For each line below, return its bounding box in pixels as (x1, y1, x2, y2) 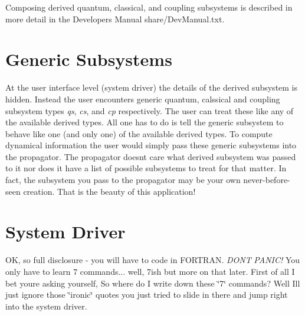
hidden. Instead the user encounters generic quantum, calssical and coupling (5, 92, 280, 105)
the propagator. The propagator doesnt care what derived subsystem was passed (5, 150, 296, 162)
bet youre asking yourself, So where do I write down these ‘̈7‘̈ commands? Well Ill (5, 277, 300, 289)
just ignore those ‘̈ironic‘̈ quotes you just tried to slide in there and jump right (5, 288, 288, 301)
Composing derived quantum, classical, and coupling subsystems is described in (5, 1, 293, 13)
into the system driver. (5, 300, 87, 312)
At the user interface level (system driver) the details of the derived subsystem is (5, 81, 298, 94)
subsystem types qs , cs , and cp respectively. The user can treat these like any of (5, 104, 294, 117)
